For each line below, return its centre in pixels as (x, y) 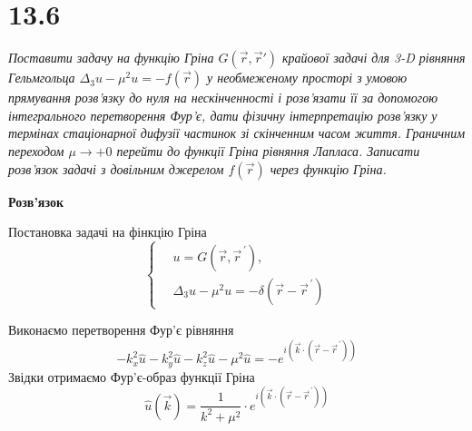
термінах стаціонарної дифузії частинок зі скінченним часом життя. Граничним (237, 133)
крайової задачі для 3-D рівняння (374, 58)
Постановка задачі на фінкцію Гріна (108, 232)
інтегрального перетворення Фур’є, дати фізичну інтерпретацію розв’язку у (223, 115)
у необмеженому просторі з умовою (307, 78)
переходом (36, 150)
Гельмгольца (42, 78)
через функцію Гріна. (328, 168)
